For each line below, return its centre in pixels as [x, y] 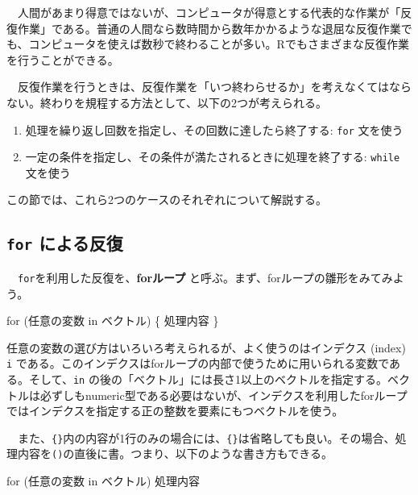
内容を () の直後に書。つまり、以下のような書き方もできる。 [175, 453]
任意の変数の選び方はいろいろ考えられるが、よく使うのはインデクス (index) [206, 347]
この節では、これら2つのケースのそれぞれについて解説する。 [167, 200]
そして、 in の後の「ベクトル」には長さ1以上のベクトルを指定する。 [208, 379]
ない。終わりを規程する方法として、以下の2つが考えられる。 [167, 102]
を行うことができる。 [63, 59]
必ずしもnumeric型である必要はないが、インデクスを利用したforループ [223, 395]
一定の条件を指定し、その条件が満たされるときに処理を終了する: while [213, 157]
